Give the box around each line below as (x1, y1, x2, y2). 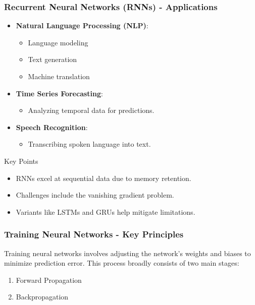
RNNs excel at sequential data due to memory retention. (16, 172, 191, 183)
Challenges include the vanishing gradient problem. (16, 190, 174, 200)
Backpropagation (16, 291, 69, 302)
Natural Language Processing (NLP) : (16, 20, 148, 31)
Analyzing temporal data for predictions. (28, 105, 155, 115)
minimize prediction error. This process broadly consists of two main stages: (4, 258, 239, 268)
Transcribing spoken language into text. (28, 139, 151, 149)
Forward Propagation (16, 274, 82, 285)
